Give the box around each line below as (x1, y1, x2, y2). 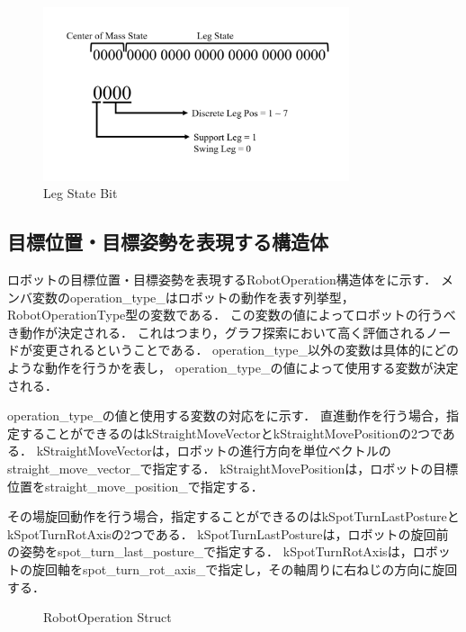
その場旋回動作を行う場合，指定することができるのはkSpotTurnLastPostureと (7, 507, 460, 526)
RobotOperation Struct (43, 608, 172, 627)
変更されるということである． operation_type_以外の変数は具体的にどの (31, 340, 459, 359)
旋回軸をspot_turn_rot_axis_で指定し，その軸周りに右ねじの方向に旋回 (31, 559, 458, 578)
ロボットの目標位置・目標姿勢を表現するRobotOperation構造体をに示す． (7, 270, 437, 289)
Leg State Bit (43, 184, 118, 203)
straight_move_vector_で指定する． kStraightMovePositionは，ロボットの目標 (7, 458, 459, 477)
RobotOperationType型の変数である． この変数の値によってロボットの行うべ (7, 305, 456, 324)
